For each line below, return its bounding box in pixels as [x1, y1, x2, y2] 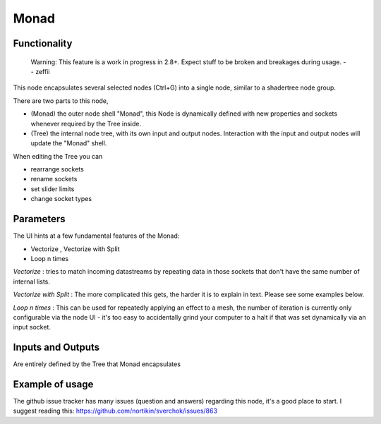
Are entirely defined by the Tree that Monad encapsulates [13, 360, 181, 368]
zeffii [35, 67, 50, 75]
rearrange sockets [30, 165, 84, 174]
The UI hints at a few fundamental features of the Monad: [13, 231, 180, 240]
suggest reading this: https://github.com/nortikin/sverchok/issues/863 [13, 406, 218, 416]
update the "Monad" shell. [30, 139, 107, 147]
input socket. [13, 323, 51, 332]
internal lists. [13, 277, 51, 286]
